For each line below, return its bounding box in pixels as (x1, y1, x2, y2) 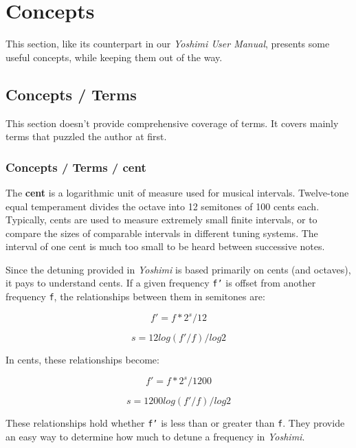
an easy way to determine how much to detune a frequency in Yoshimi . (5, 429, 305, 444)
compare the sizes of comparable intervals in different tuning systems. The (5, 225, 318, 240)
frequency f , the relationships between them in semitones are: (5, 289, 265, 304)
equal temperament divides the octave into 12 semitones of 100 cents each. (5, 199, 320, 213)
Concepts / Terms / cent (5, 158, 146, 175)
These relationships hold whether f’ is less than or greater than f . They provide (5, 416, 345, 430)
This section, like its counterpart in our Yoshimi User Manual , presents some (5, 36, 330, 51)
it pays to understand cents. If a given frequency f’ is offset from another (5, 276, 316, 290)
